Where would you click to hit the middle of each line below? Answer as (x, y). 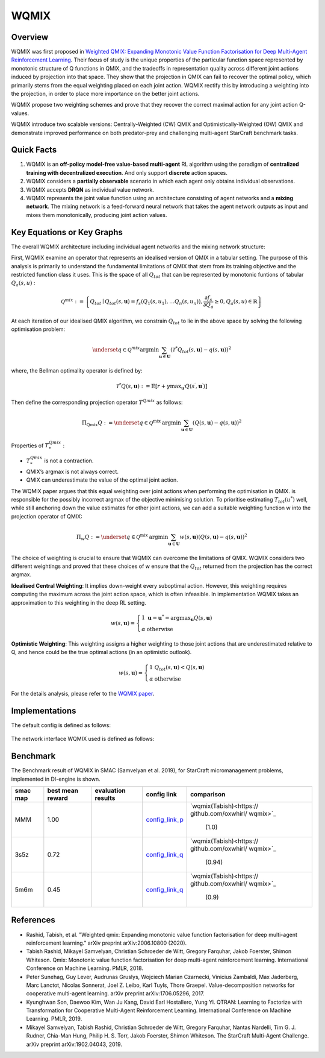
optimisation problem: (38, 329)
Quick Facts (34, 150)
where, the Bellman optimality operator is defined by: (77, 371)
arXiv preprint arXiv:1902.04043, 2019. (74, 1044)
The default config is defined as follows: (61, 725)
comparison (208, 795)
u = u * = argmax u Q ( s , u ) (180, 618)
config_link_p (165, 820)
